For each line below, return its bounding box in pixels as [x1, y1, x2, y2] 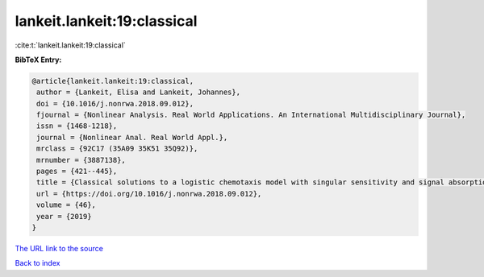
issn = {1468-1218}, [36, 122, 118, 130]
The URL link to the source [15, 243, 104, 253]
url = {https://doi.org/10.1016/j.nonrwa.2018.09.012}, [36, 189, 262, 198]
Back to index [15, 258, 60, 268]
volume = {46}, [36, 201, 97, 209]
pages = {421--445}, [36, 167, 118, 176]
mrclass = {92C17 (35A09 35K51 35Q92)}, [36, 144, 198, 153]
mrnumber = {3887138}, [36, 155, 127, 164]
